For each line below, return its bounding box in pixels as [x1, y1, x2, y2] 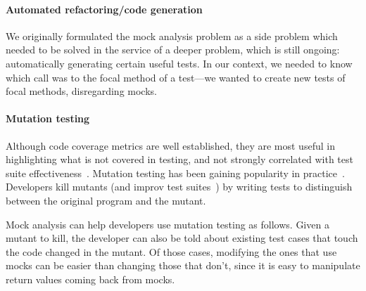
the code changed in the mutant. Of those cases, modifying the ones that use [6, 244, 337, 259]
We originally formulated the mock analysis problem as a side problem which [6, 28, 338, 43]
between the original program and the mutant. [6, 193, 206, 207]
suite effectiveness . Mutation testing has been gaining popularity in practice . [6, 165, 345, 180]
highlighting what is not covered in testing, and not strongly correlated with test [6, 152, 353, 167]
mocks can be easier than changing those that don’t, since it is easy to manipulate [6, 258, 360, 273]
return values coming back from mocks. [6, 271, 175, 286]
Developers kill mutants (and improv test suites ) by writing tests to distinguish [6, 179, 353, 194]
